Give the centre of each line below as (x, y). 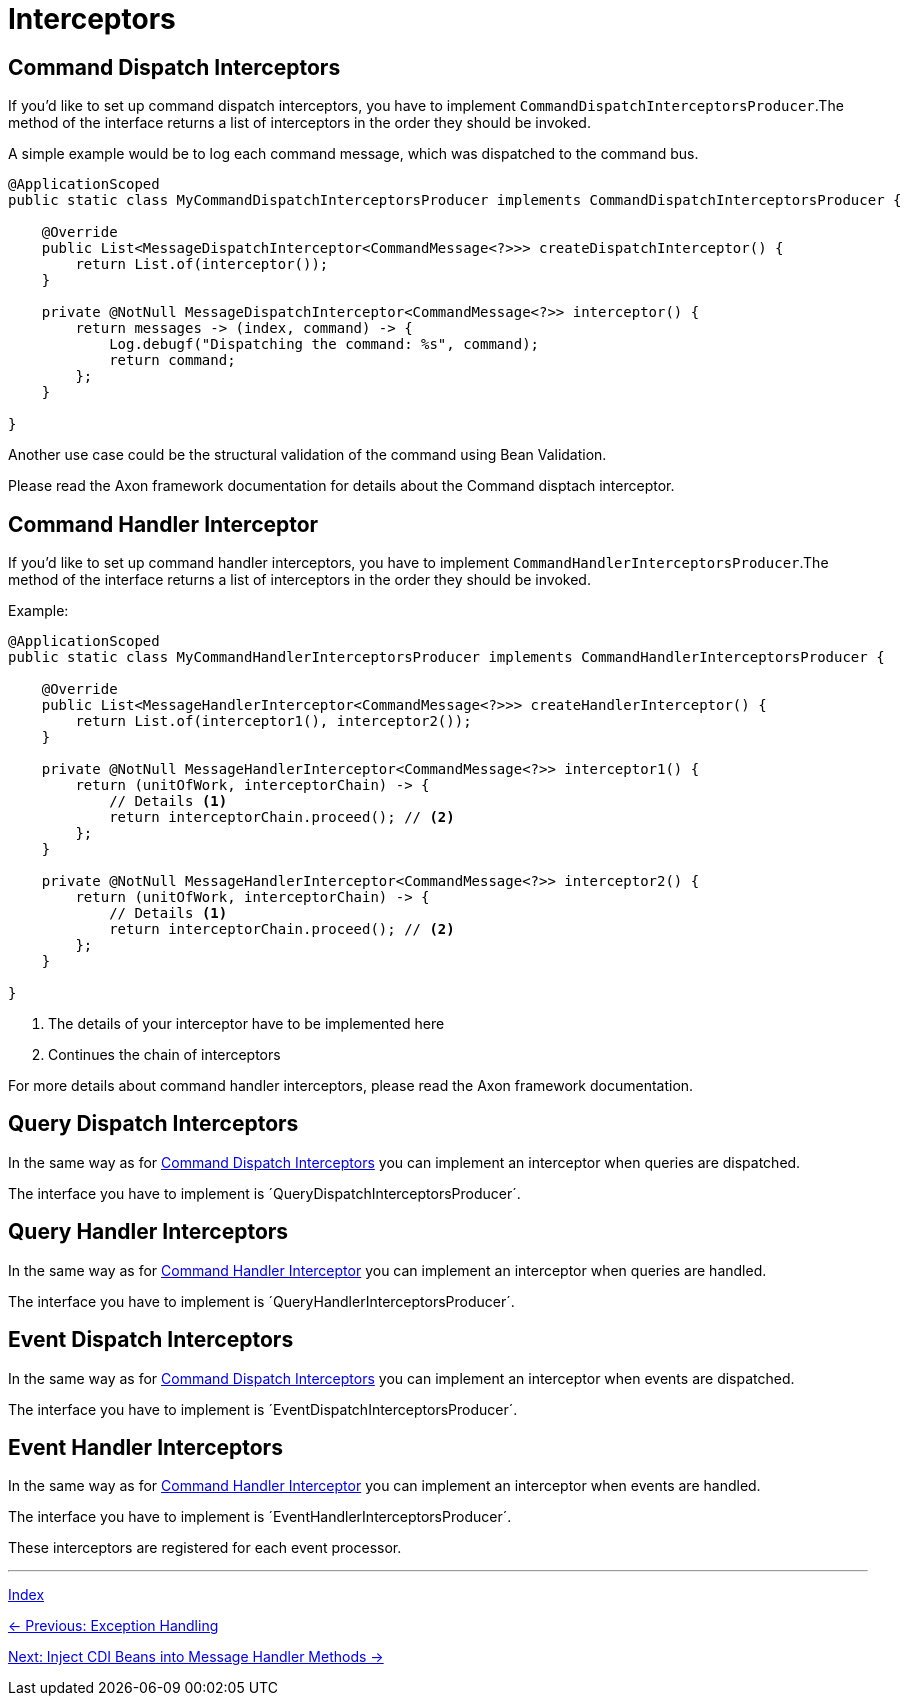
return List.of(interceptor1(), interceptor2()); (273, 721)
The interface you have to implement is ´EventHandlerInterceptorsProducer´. (260, 1517)
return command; (172, 360)
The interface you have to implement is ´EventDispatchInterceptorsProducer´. (263, 1409)
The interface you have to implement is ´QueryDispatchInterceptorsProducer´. (264, 1193)
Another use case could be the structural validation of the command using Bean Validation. (307, 455)
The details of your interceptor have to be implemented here (246, 1024)
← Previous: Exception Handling (113, 1626)
